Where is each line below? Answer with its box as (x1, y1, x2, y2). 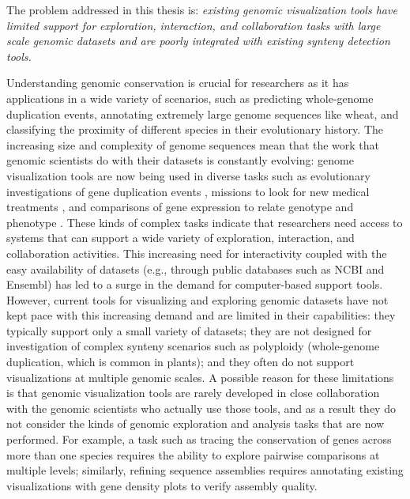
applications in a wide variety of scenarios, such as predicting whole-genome (6, 89, 374, 106)
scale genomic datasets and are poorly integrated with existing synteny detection (6, 32, 390, 49)
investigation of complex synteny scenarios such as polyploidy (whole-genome (6, 338, 380, 354)
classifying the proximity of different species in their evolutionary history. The (6, 121, 383, 138)
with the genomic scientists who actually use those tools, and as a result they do (6, 399, 396, 416)
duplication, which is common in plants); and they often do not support (6, 353, 355, 370)
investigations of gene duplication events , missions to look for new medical (6, 183, 370, 199)
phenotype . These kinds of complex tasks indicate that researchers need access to (6, 214, 403, 230)
